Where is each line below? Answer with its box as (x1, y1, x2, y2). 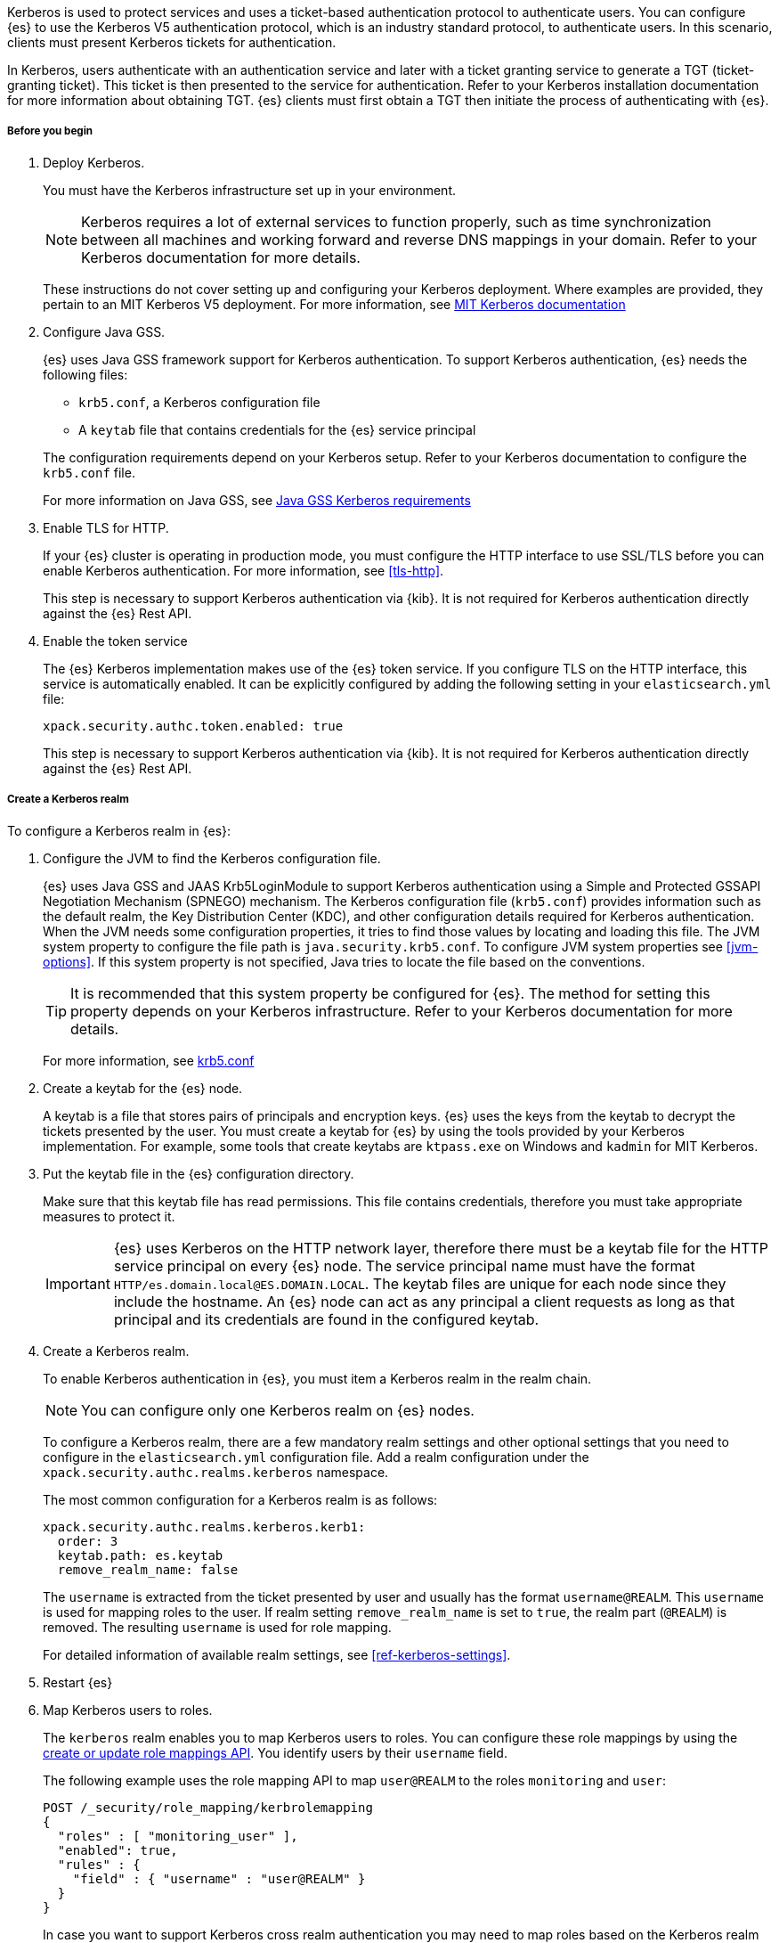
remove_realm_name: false (57, 1562, 239, 1577)
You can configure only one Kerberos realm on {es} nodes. (81, 1400, 475, 1419)
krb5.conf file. (43, 464, 135, 480)
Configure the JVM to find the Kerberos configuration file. (43, 850, 381, 866)
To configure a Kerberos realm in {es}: (7, 822, 231, 838)
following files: (43, 366, 128, 382)
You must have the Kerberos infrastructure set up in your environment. (43, 182, 456, 198)
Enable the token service (43, 633, 188, 649)
